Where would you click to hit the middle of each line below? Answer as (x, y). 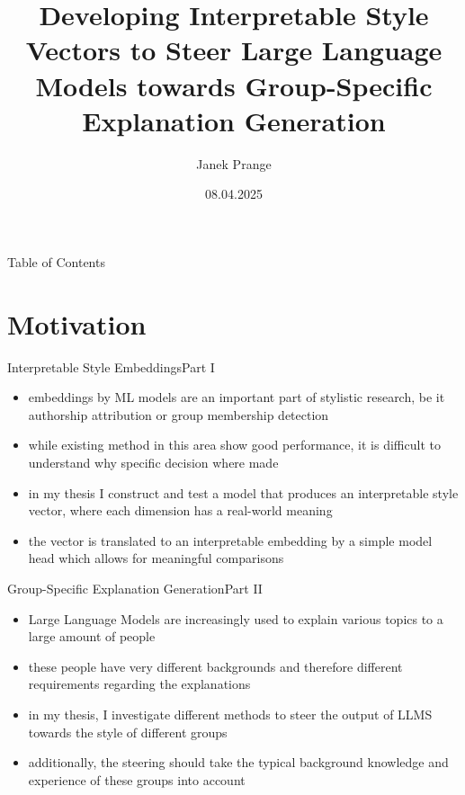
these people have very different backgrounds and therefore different (215, 666)
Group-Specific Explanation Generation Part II (135, 588)
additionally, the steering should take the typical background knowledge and (238, 762)
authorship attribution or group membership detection (179, 414)
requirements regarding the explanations (139, 684)
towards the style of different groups (128, 732)
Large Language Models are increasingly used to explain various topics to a (236, 618)
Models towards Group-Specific (234, 85)
